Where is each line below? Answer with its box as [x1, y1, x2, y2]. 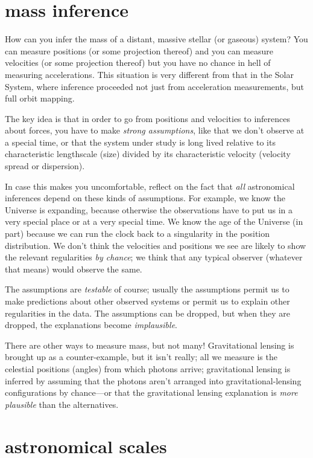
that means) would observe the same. [5, 262, 142, 275]
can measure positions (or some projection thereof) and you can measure [5, 44, 274, 57]
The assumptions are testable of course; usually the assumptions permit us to [5, 283, 289, 295]
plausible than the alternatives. [5, 398, 119, 410]
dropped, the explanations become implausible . [5, 318, 177, 331]
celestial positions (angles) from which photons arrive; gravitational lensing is [5, 362, 291, 375]
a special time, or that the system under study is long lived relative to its [5, 135, 276, 148]
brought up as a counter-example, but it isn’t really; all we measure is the [5, 350, 277, 363]
